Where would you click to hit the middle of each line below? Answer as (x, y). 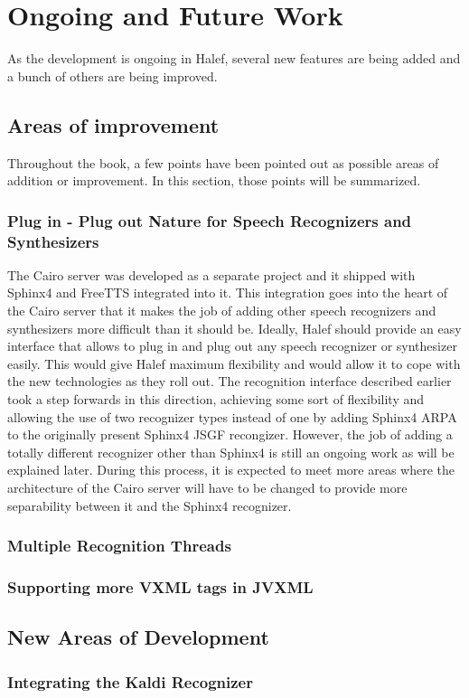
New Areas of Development (138, 637)
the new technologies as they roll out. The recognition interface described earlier (230, 381)
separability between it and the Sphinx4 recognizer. (150, 505)
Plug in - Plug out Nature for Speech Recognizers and (210, 220)
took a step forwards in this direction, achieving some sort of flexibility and (216, 399)
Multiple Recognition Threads (119, 546)
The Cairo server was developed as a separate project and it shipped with (211, 274)
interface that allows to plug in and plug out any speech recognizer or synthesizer (232, 346)
